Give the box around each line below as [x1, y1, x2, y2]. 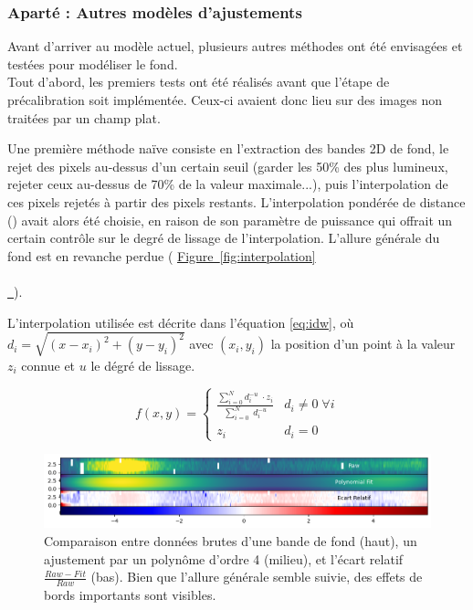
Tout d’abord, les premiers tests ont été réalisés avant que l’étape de [7, 72, 390, 91]
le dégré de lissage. [90, 355, 195, 374]
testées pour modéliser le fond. [7, 54, 178, 73]
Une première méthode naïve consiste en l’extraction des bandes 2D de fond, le [7, 139, 449, 158]
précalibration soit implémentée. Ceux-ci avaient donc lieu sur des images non [7, 90, 442, 109]
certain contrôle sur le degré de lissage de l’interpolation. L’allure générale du [7, 228, 440, 247]
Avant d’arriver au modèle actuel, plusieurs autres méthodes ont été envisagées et [7, 37, 463, 56]
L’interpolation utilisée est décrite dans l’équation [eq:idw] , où [7, 312, 354, 331]
